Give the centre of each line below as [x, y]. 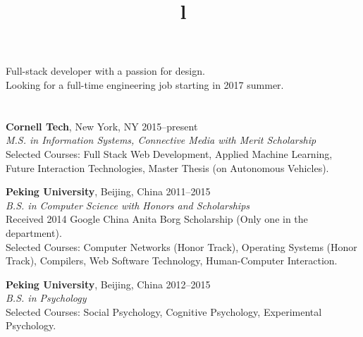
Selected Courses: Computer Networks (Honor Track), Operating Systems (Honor [181, 246]
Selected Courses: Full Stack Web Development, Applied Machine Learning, [169, 153]
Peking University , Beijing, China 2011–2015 [108, 191]
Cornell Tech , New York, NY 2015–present [102, 126]
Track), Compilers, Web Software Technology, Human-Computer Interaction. [172, 261]
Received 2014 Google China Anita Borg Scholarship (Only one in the [157, 219]
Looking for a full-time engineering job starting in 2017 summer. [145, 84]
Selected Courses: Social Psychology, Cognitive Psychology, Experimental [164, 311]
